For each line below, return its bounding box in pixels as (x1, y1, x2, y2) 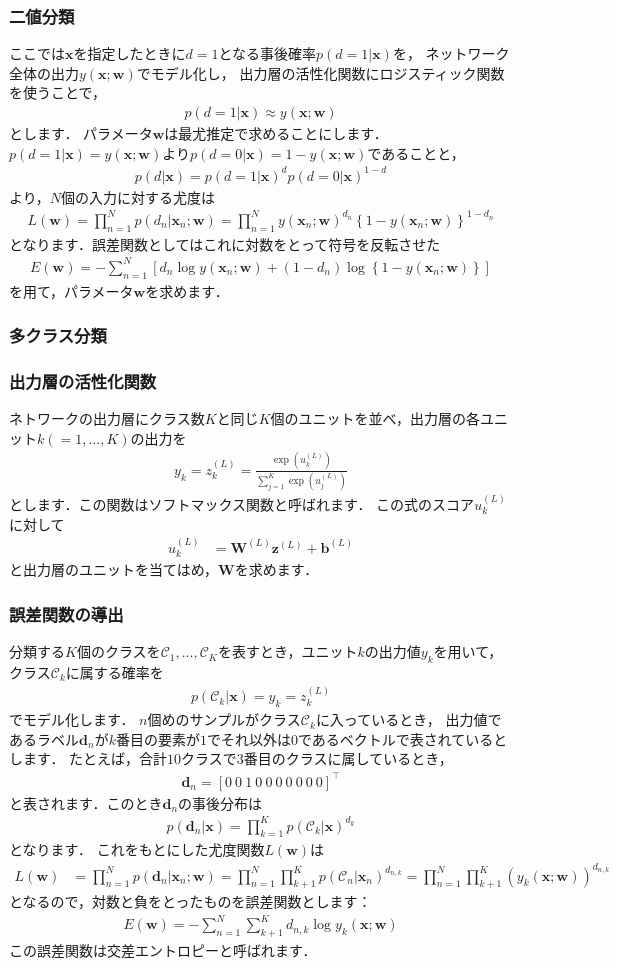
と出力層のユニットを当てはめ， (9, 559, 219, 580)
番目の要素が (115, 728, 200, 749)
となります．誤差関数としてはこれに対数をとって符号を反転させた (9, 233, 441, 254)
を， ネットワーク (392, 43, 510, 64)
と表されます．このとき (9, 792, 163, 813)
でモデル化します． (9, 709, 135, 730)
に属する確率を (65, 661, 164, 682)
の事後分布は (178, 792, 263, 813)
